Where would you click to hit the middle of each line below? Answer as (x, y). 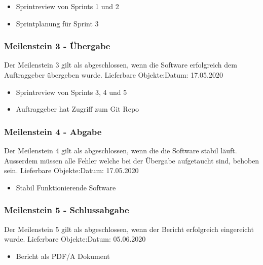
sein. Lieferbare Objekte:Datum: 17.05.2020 (71, 170)
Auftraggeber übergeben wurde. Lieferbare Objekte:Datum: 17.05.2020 (114, 75)
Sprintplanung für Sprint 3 (57, 23)
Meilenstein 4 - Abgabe (53, 131)
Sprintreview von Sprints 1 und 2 (67, 6)
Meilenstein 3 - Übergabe (57, 46)
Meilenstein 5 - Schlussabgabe (67, 210)
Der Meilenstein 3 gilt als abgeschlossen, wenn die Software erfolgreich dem (121, 65)
